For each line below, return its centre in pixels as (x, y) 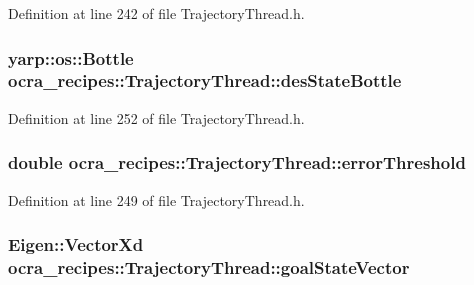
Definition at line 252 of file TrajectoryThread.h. (156, 117)
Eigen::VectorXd (76, 244)
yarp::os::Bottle (71, 57)
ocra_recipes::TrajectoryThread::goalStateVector (209, 266)
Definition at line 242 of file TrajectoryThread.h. (156, 13)
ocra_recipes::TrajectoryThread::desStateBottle (205, 80)
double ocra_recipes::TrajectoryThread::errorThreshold (237, 162)
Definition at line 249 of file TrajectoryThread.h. (156, 199)
